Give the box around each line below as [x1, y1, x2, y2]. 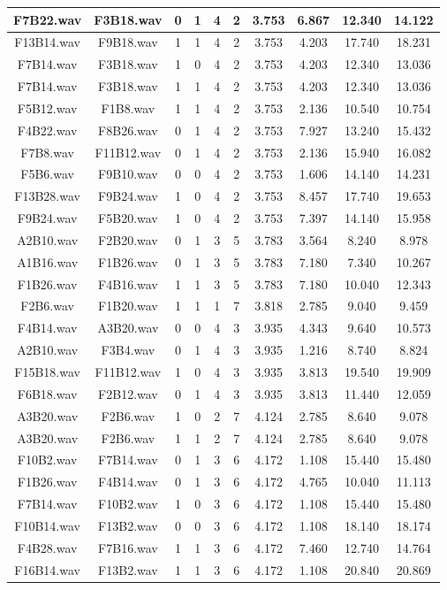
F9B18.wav [98, 33, 158, 51]
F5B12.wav [17, 98, 78, 117]
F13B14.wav [14, 33, 80, 51]
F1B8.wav [101, 98, 155, 117]
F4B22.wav [17, 120, 78, 139]
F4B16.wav [98, 274, 158, 293]
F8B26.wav [98, 120, 158, 139]
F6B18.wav [17, 384, 78, 402]
